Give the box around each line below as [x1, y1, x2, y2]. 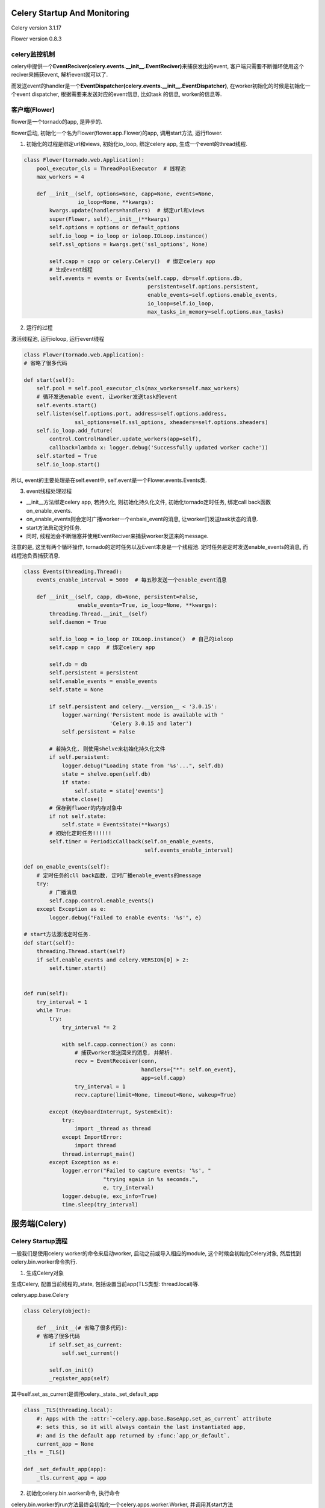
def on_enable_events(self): [23, 863, 110, 870]
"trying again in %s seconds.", [103, 1176, 199, 1182]
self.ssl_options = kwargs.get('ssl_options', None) [49, 241, 208, 248]
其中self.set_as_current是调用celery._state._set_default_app [11, 1390, 159, 1398]
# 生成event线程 [49, 266, 93, 273]
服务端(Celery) [11, 1218, 67, 1229]
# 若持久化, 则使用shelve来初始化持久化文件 [49, 745, 166, 752]
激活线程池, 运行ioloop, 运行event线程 [11, 335, 105, 342]
